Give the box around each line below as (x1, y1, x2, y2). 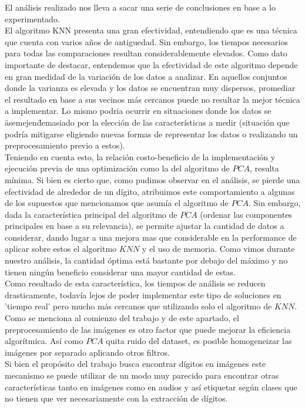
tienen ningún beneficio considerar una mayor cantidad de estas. (5, 265, 236, 278)
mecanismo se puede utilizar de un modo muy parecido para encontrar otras (5, 369, 279, 381)
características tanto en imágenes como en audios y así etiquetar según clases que (5, 380, 297, 393)
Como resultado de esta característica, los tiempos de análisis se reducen (5, 277, 266, 289)
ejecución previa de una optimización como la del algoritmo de (5, 162, 230, 174)
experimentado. (5, 12, 60, 25)
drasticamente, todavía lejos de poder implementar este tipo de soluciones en (5, 288, 281, 301)
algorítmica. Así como (5, 335, 83, 347)
